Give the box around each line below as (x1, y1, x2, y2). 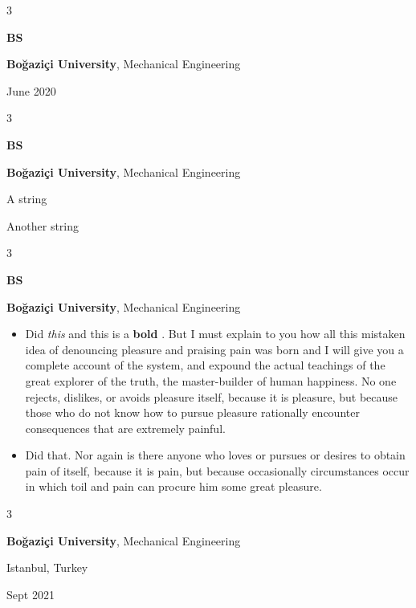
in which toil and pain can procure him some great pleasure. (25, 478, 322, 495)
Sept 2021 (6, 586, 55, 602)
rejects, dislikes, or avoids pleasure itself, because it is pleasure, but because (25, 388, 398, 405)
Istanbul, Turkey (6, 559, 88, 576)
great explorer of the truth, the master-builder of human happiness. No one (25, 372, 397, 389)
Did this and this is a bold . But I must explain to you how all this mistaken (25, 325, 406, 342)
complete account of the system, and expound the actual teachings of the (25, 357, 385, 373)
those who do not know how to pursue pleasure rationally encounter (25, 404, 360, 421)
